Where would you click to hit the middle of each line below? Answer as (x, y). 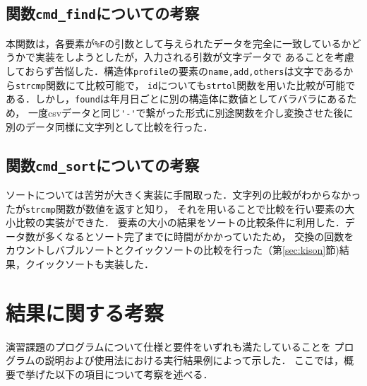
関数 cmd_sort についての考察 (103, 164)
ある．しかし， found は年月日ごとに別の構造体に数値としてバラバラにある (176, 99)
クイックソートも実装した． (89, 264)
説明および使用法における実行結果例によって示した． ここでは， (194, 360)
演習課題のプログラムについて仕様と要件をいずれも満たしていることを (168, 346)
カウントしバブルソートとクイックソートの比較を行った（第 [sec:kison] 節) (173, 250)
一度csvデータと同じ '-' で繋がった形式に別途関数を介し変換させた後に (191, 112)
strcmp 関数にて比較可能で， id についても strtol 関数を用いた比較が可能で (186, 84)
